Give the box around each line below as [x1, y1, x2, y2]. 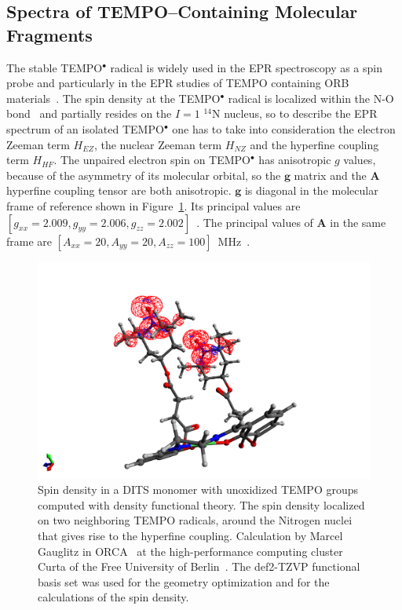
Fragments [6, 22, 93, 46]
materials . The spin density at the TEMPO [6, 89, 221, 106]
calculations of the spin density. [38, 589, 189, 605]
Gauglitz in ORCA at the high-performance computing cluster [38, 542, 343, 559]
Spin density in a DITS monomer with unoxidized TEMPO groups [38, 481, 359, 498]
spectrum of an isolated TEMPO [6, 120, 164, 137]
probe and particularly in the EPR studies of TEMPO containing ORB [6, 75, 349, 91]
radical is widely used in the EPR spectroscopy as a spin [110, 59, 382, 75]
